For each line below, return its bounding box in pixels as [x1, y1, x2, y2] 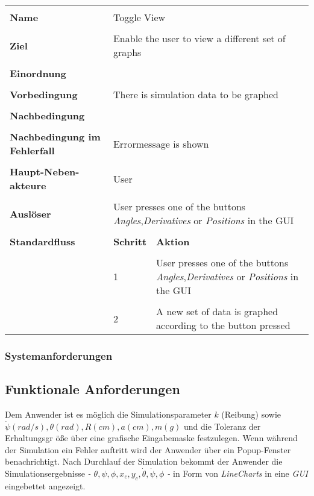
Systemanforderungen [5, 348, 113, 363]
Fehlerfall [10, 143, 55, 157]
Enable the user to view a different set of [113, 31, 286, 45]
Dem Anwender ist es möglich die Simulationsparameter [5, 408, 212, 421]
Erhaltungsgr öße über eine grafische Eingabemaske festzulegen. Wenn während [5, 432, 298, 444]
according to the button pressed [156, 318, 290, 332]
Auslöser [10, 206, 51, 221]
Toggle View [113, 10, 166, 24]
